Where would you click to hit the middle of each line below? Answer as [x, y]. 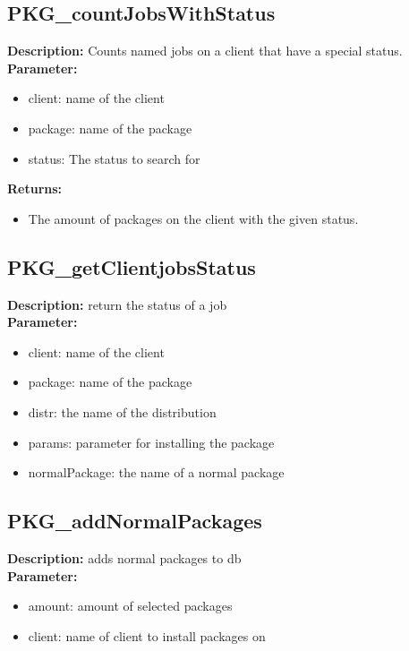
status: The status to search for [114, 158]
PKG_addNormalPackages [135, 521]
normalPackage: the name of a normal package [156, 472]
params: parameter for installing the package [151, 442]
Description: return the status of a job [117, 304]
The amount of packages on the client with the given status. [193, 218]
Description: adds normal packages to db [124, 557]
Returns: [35, 188]
